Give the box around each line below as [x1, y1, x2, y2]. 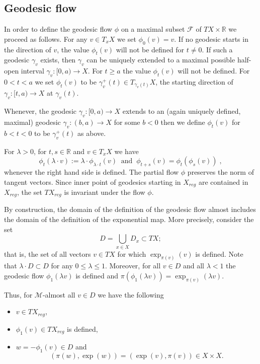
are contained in [198, 176, 248, 187]
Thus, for [4, 289, 33, 300]
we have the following [98, 289, 164, 300]
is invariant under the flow [64, 187, 145, 197]
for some [114, 116, 140, 127]
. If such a [202, 44, 233, 54]
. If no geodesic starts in [174, 33, 248, 44]
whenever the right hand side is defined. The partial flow [4, 166, 179, 177]
